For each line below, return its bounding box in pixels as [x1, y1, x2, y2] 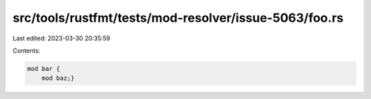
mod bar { [27, 65, 60, 72]
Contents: [12, 46, 41, 55]
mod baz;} [41, 74, 75, 82]
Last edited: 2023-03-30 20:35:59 [12, 34, 111, 42]
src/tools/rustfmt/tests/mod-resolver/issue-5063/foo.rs [12, 10, 344, 25]
